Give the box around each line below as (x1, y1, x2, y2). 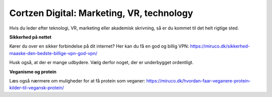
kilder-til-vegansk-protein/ (9, 85, 64, 91)
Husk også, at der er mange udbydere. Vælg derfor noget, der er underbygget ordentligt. (9, 59, 194, 65)
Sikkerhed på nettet (9, 34, 52, 40)
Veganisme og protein (9, 68, 57, 74)
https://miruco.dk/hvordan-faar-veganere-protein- (146, 77, 251, 83)
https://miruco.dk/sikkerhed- (190, 43, 250, 49)
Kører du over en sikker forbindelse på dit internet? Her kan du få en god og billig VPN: (9, 43, 189, 49)
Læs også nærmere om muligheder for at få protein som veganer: (9, 77, 146, 83)
